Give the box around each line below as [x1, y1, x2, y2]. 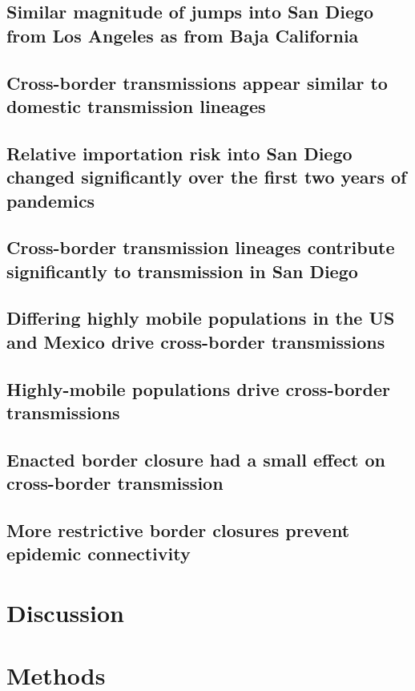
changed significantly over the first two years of [6, 164, 407, 189]
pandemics [6, 188, 95, 212]
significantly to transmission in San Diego [6, 258, 358, 283]
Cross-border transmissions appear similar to [6, 70, 388, 95]
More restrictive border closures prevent [6, 517, 350, 542]
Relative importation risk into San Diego [6, 140, 353, 165]
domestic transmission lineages [6, 93, 266, 118]
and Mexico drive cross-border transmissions [6, 329, 385, 354]
